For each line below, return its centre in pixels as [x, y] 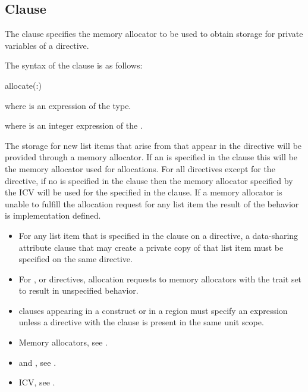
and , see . [37, 362]
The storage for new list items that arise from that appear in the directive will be [153, 145]
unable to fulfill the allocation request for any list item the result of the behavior [152, 203]
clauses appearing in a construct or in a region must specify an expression [153, 310]
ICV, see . [37, 382]
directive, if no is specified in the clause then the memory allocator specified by [149, 180]
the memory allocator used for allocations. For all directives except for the [140, 168]
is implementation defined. [53, 215]
